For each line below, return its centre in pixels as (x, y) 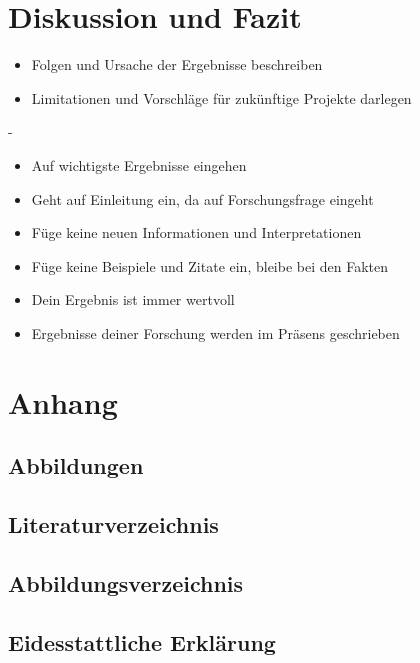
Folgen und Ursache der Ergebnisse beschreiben (177, 64)
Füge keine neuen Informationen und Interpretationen (196, 232)
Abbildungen (76, 465)
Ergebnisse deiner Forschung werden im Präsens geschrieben (215, 332)
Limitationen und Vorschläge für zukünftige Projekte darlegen (221, 97)
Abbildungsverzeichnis (126, 582)
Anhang (63, 401)
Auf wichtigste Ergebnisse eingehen (139, 164)
